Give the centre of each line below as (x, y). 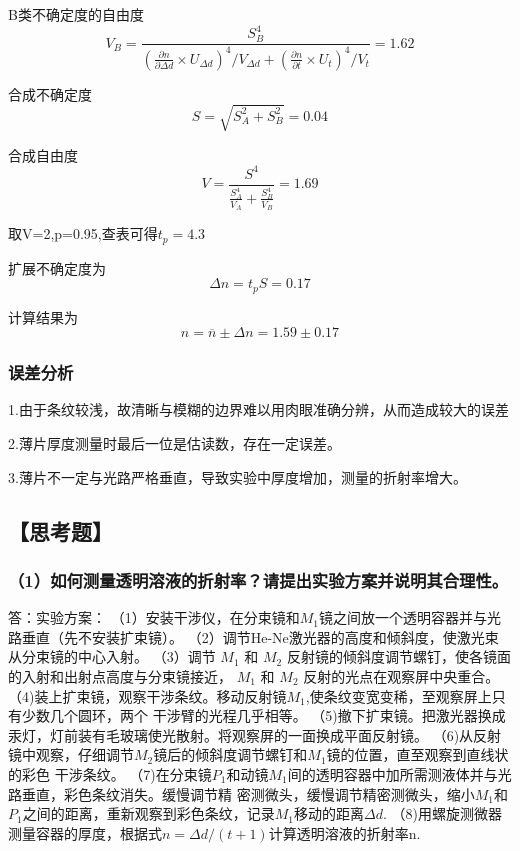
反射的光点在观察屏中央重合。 (401, 676)
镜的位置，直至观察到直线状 (417, 754)
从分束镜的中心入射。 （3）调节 (112, 656)
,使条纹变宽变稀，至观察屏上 (398, 695)
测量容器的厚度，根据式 (85, 832)
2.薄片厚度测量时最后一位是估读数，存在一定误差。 (174, 443)
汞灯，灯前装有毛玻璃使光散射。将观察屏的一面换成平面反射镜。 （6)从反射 (255, 734)
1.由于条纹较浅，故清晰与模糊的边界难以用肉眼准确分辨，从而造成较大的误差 (258, 409)
